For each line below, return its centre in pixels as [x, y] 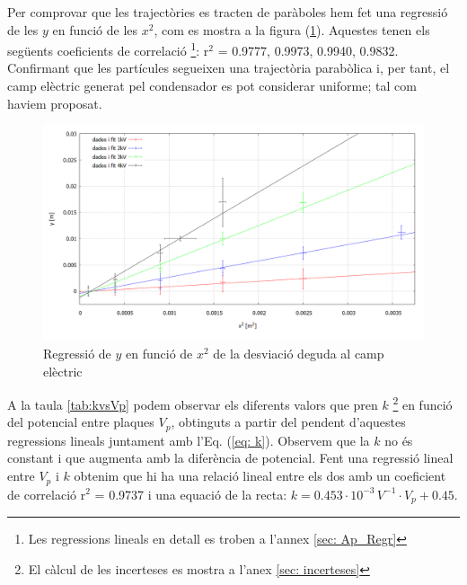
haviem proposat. [55, 103]
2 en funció [423, 403]
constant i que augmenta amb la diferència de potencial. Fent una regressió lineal [230, 458]
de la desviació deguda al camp [299, 353]
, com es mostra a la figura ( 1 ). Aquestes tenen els [292, 29]
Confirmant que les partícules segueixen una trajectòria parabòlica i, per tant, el [229, 68]
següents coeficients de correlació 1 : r [108, 49]
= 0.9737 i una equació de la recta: [191, 494]
